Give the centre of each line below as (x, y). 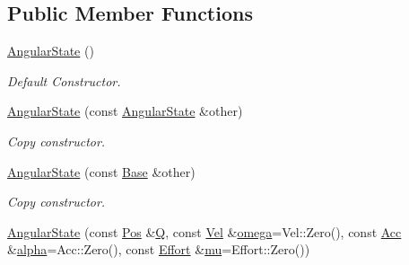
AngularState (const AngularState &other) (125, 111)
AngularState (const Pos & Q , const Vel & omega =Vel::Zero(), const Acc (204, 231)
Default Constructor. (64, 80)
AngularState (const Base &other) (101, 171)
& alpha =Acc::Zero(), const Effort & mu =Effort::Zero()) (159, 249)
